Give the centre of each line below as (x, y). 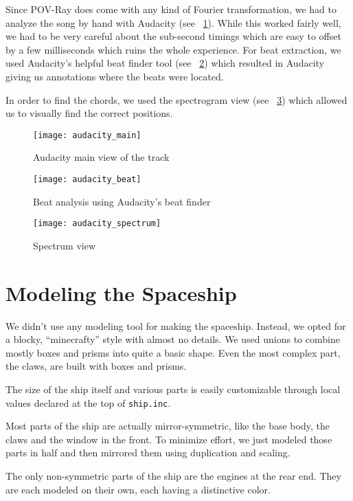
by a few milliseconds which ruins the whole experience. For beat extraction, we (173, 49)
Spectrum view (65, 245)
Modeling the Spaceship (121, 292)
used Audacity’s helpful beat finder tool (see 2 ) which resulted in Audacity (165, 63)
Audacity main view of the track (101, 157)
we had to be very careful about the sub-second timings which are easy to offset (173, 36)
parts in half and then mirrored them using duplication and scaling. (148, 453)
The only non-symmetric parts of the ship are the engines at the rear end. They (173, 476)
